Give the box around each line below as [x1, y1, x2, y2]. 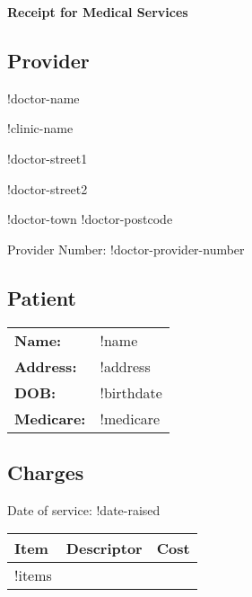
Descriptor [65, 538, 143, 559]
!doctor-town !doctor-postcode [7, 209, 173, 228]
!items [14, 565, 52, 586]
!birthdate [100, 381, 162, 403]
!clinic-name [7, 119, 74, 138]
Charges [7, 458, 84, 486]
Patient [7, 283, 76, 311]
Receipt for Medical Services [7, 3, 188, 21]
